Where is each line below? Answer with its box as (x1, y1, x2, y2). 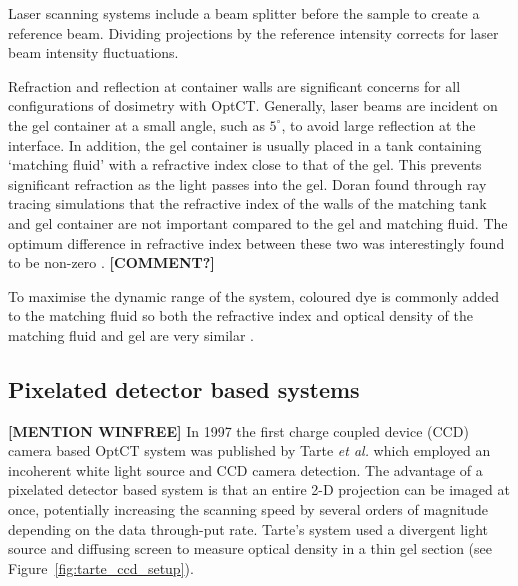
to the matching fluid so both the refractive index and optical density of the (8, 305, 473, 326)
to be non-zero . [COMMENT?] (8, 252, 215, 273)
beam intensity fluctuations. (8, 42, 179, 63)
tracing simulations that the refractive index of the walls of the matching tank (8, 193, 487, 214)
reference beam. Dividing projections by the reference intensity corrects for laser (8, 22, 499, 43)
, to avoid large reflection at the (281, 114, 476, 135)
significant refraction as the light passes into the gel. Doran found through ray (8, 173, 487, 194)
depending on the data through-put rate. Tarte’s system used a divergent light (8, 518, 488, 539)
